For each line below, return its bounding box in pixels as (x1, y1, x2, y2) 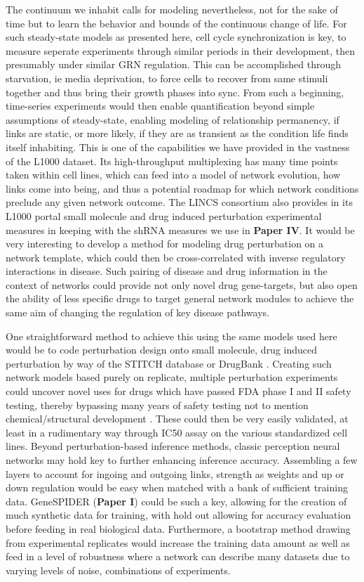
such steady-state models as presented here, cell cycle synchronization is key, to (6, 30, 346, 44)
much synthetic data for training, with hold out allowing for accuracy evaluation (6, 507, 351, 522)
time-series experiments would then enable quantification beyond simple (6, 98, 315, 113)
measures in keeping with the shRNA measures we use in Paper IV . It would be (6, 222, 355, 237)
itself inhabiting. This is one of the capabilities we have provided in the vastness (6, 139, 350, 154)
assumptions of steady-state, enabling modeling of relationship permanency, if (6, 112, 339, 127)
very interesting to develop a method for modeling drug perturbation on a (6, 236, 324, 251)
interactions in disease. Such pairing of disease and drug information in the (6, 264, 328, 278)
